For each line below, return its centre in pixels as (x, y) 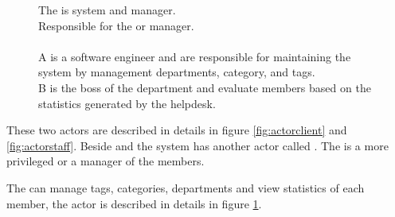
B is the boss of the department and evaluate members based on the (205, 87)
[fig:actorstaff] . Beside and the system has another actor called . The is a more (197, 145)
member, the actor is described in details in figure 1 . (134, 203)
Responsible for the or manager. (116, 25)
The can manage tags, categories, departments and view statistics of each (186, 187)
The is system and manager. (107, 10)
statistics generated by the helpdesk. (127, 103)
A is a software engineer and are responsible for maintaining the (195, 56)
